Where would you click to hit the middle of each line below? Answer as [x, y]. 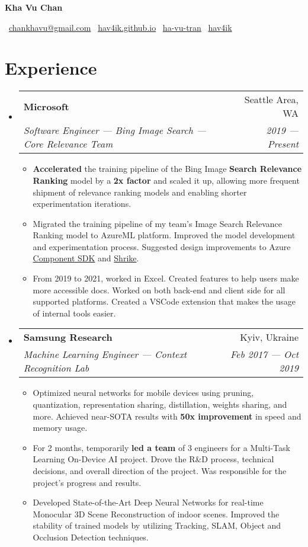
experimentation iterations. [82, 204]
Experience [51, 68]
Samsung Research [68, 337]
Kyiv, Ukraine [269, 337]
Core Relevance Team [68, 144]
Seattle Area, [271, 100]
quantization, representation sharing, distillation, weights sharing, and [160, 404]
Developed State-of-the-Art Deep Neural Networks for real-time [148, 502]
